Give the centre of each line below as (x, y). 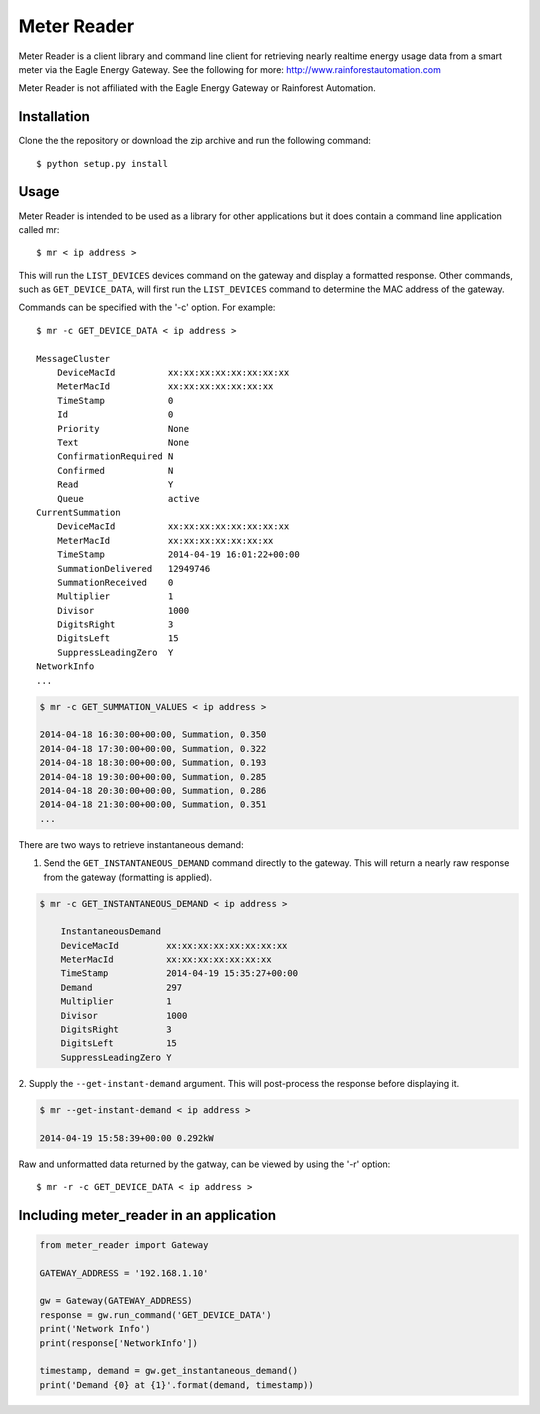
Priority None (123, 428)
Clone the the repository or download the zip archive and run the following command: (195, 141)
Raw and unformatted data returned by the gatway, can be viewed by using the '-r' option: (204, 1164)
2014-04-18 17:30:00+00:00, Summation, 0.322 (153, 748)
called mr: (39, 229)
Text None (123, 442)
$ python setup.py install (102, 163)
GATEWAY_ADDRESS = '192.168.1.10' (124, 1273)
